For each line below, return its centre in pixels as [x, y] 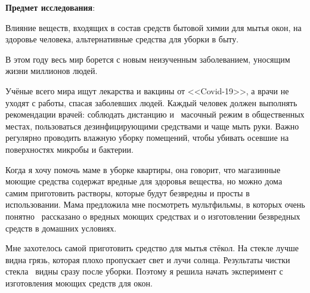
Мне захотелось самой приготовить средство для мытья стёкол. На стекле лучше [152, 248]
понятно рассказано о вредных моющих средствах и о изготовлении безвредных [153, 216]
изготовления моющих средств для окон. [79, 283]
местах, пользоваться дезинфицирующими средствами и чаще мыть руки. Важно [152, 126]
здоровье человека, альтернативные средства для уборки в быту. [122, 39]
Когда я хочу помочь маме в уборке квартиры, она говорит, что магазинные [143, 169]
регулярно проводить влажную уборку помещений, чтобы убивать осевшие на [147, 138]
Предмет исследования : [50, 7]
